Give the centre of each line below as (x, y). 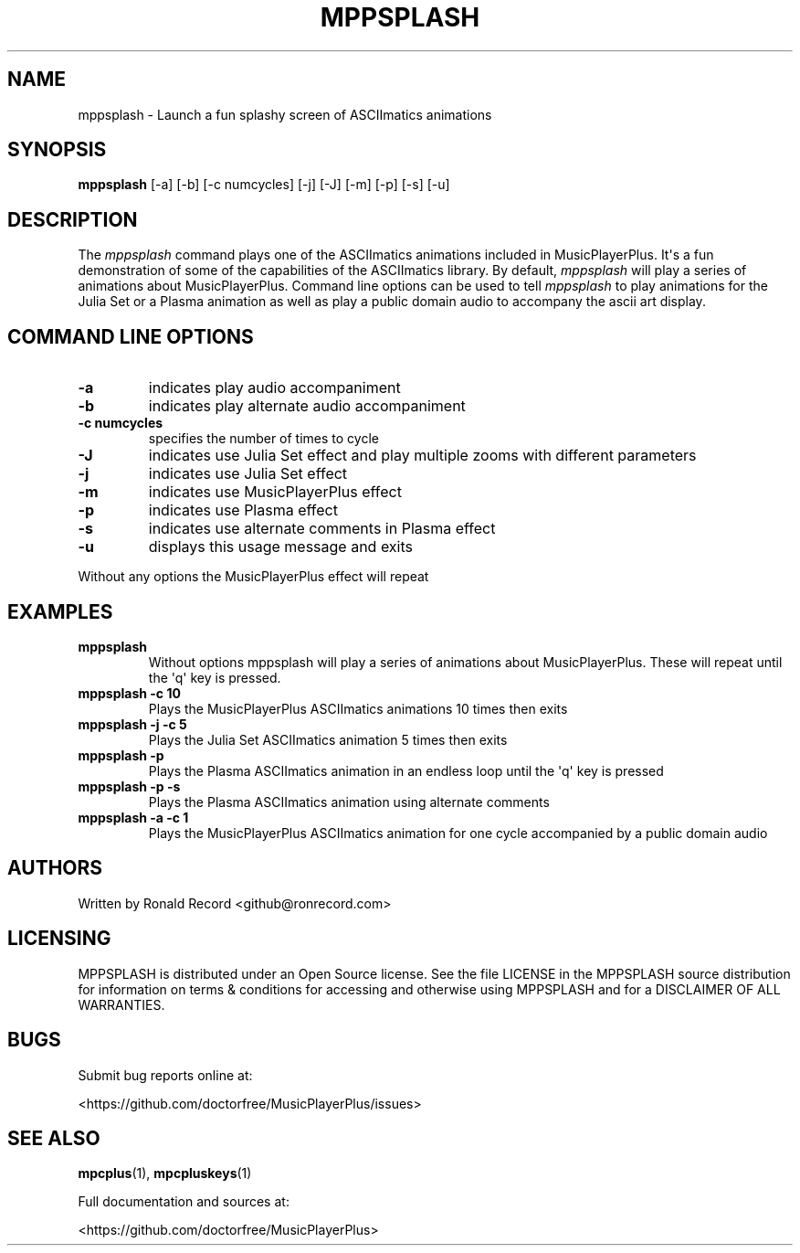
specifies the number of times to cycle (263, 439)
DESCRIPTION (73, 219)
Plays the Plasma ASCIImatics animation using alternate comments (349, 802)
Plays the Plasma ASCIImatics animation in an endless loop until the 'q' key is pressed (406, 770)
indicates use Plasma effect (243, 510)
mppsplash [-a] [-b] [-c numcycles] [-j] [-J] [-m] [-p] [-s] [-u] (264, 185)
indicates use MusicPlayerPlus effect (275, 492)
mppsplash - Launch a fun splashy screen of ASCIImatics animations (285, 114)
